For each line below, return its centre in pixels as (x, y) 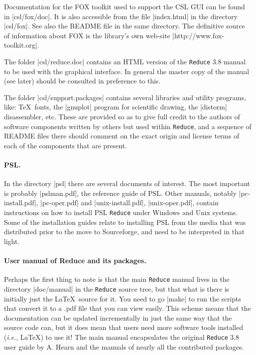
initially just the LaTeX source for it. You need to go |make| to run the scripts (123, 298)
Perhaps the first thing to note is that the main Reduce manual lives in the (117, 279)
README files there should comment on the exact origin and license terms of (122, 136)
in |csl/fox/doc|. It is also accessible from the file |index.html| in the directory (121, 16)
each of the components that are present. (66, 145)
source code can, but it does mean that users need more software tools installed (124, 327)
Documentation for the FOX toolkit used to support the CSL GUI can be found (125, 6)
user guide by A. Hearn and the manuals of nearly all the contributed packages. (124, 346)
